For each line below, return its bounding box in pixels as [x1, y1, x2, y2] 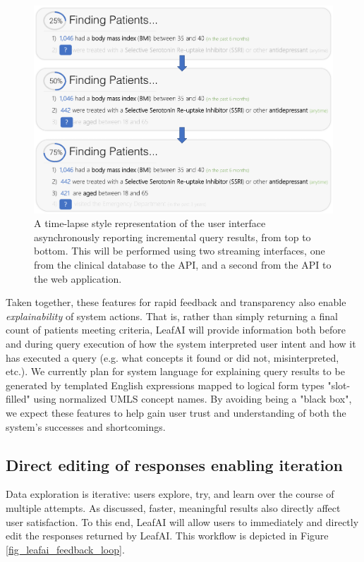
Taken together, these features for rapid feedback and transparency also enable [6, 295, 346, 310]
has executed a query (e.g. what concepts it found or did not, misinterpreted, [6, 350, 339, 365]
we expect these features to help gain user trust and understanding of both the [6, 405, 346, 420]
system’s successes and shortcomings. [6, 419, 166, 434]
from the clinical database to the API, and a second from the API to [34, 257, 332, 272]
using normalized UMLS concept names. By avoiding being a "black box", [33, 391, 352, 406]
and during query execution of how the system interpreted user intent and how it [6, 336, 356, 351]
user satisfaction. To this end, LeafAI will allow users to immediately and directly [6, 514, 359, 529]
